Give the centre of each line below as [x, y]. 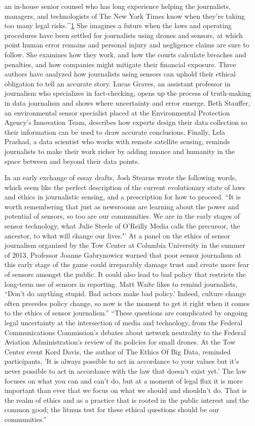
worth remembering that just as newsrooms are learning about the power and [122, 206]
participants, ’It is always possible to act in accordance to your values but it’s [122, 361]
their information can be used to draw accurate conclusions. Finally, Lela [115, 132]
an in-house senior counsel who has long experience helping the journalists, [118, 6]
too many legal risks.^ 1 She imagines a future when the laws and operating [118, 25]
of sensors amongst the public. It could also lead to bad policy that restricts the [125, 274]
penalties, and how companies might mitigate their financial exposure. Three [120, 64]
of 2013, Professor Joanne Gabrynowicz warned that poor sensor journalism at [123, 254]
